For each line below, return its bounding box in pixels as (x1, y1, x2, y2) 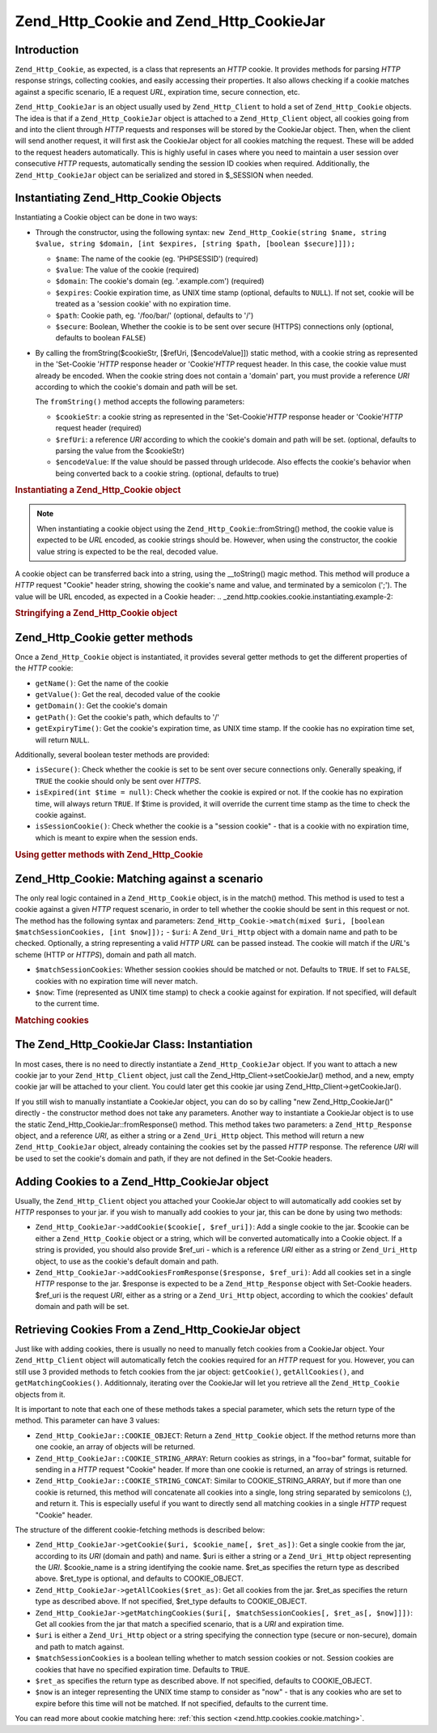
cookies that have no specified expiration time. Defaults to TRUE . (35, 1664, 251, 1674)
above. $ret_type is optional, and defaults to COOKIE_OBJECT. (35, 1573, 244, 1584)
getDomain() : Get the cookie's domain (35, 701, 168, 711)
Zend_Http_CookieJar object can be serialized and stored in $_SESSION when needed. (15, 170, 314, 180)
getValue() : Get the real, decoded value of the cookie (35, 690, 221, 700)
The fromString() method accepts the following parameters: (35, 397, 245, 407)
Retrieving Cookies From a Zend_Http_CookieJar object (15, 1322, 301, 1337)
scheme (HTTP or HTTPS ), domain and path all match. (15, 949, 197, 960)
